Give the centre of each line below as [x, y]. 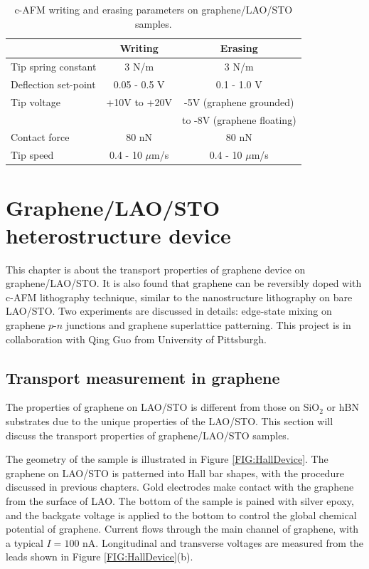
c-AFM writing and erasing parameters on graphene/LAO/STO [154, 9]
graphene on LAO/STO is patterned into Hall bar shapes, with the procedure [175, 473]
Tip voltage [36, 101]
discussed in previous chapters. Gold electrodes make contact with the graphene [180, 487]
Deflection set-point [53, 84]
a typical [25, 542]
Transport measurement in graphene [143, 377]
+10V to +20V [139, 101]
